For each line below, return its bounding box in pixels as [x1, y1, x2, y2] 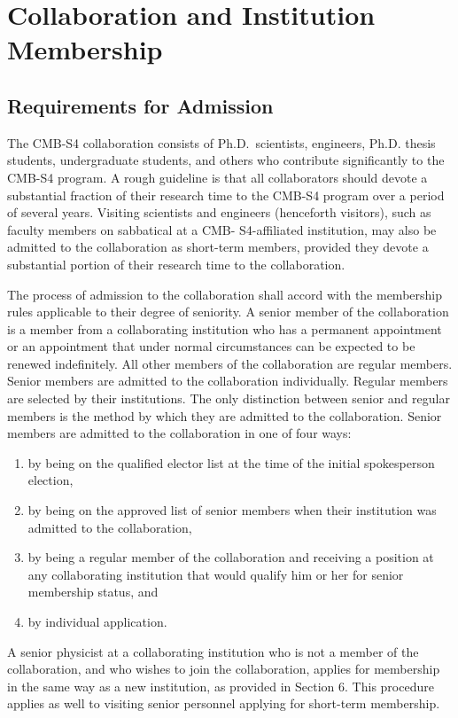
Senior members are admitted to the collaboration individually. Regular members [7, 371, 448, 390]
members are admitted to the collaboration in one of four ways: [7, 424, 352, 442]
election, [27, 471, 74, 489]
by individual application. [27, 613, 167, 631]
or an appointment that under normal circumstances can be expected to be [7, 337, 415, 355]
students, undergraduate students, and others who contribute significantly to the [7, 151, 445, 169]
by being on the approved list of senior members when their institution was [27, 501, 437, 519]
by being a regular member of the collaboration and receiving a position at [27, 548, 434, 566]
